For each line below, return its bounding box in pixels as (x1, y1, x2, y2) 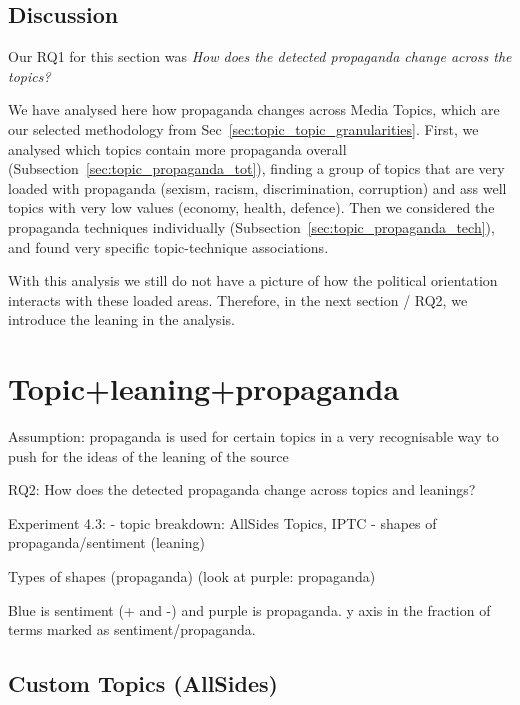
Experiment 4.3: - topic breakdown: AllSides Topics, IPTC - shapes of (8, 512, 437, 533)
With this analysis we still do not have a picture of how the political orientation (8, 270, 498, 291)
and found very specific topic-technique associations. (8, 236, 329, 257)
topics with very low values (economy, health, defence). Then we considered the (8, 197, 495, 218)
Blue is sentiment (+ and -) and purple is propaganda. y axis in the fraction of (8, 599, 491, 620)
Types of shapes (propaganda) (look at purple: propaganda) (8, 566, 376, 587)
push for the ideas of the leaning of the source (8, 445, 289, 466)
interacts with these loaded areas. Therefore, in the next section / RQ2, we (8, 289, 468, 310)
